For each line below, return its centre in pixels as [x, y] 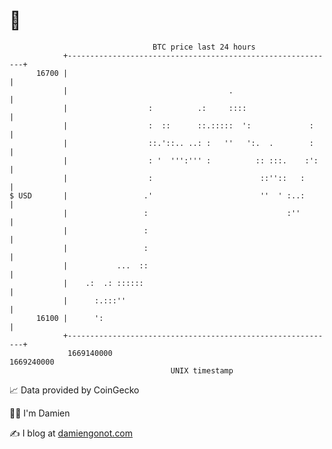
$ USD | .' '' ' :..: [157, 195]
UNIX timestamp [202, 370]
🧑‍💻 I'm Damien [40, 413]
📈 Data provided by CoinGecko [74, 390]
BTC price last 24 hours [204, 47]
